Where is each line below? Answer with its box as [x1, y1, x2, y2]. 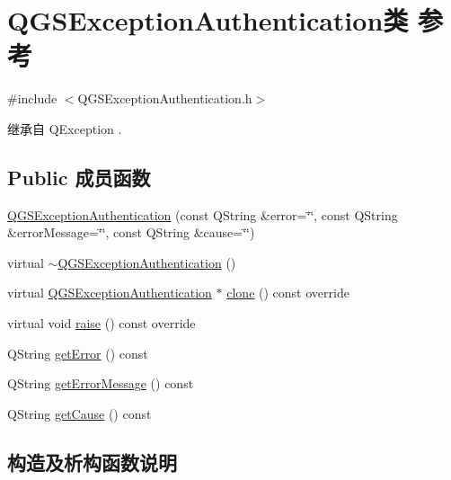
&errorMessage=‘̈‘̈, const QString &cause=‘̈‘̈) [7, 223, 255, 242]
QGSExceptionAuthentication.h [77, 89, 252, 108]
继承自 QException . [7, 119, 122, 138]
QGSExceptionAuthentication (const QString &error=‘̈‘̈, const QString [7, 205, 398, 224]
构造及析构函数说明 [7, 448, 177, 476]
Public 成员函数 [7, 163, 151, 191]
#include [7, 89, 57, 108]
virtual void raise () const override [7, 314, 196, 333]
